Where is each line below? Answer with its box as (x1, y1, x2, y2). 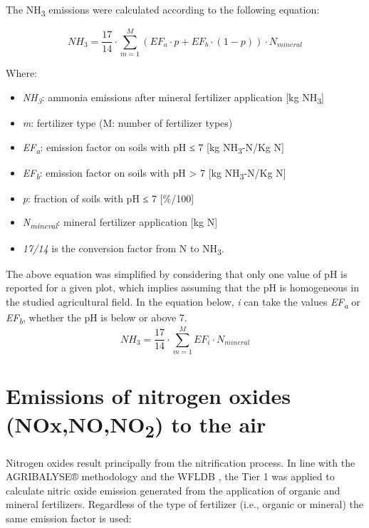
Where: (6, 66, 37, 81)
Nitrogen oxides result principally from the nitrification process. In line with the (6, 455, 355, 470)
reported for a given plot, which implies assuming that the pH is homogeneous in (6, 280, 359, 295)
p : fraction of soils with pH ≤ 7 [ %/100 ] (22, 190, 194, 205)
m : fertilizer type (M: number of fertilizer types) (22, 115, 233, 130)
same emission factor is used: (6, 510, 132, 525)
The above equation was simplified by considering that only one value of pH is (6, 266, 348, 281)
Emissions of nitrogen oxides (6, 381, 291, 410)
